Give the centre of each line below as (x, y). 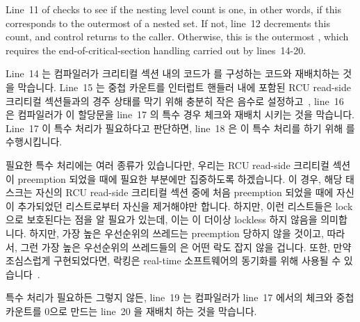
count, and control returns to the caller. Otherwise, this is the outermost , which (177, 37)
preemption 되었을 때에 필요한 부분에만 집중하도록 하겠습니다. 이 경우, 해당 (180, 178)
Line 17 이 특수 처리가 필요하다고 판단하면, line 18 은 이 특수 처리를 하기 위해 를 (180, 128)
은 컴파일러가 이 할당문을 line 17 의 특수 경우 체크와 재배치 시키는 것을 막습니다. (180, 114)
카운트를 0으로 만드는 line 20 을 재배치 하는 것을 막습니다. (131, 311)
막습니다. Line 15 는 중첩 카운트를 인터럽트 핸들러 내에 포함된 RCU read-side (185, 87)
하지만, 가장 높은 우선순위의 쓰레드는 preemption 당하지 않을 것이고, (177, 233)
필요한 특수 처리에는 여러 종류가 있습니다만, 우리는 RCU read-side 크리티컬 (167, 164)
